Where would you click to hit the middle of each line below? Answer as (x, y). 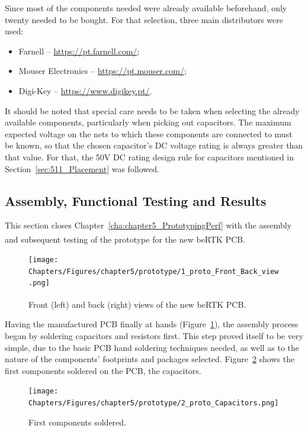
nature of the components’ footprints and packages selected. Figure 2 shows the (150, 359)
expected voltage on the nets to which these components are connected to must (149, 133)
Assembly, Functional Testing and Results (136, 200)
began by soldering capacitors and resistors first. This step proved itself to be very (154, 335)
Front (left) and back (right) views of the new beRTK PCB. (137, 304)
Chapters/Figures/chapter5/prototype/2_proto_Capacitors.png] (154, 403)
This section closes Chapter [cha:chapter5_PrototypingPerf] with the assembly (148, 225)
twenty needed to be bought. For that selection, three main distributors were (144, 19)
